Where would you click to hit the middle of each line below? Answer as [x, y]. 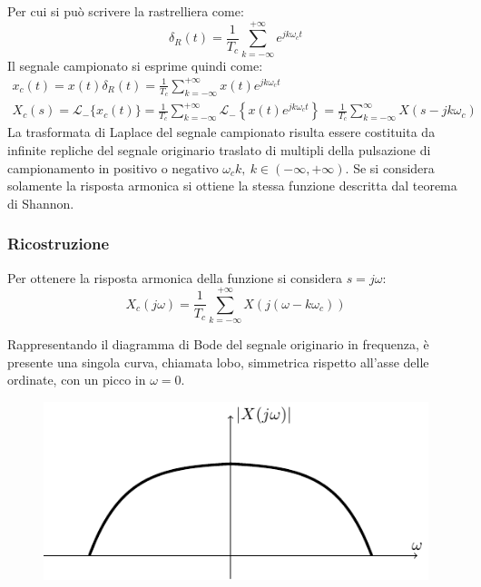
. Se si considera [390, 167]
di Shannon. [41, 203]
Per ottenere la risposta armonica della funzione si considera [175, 277]
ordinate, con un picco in [77, 380]
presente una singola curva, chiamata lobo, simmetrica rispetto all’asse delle [218, 362]
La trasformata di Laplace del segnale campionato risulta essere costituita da [221, 132]
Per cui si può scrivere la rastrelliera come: [126, 11]
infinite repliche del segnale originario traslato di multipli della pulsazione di [219, 149]
